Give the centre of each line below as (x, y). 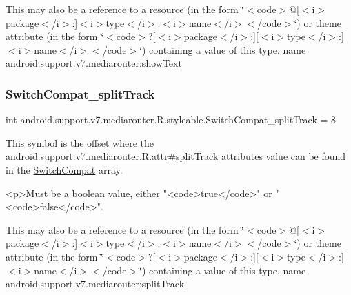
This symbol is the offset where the (80, 142)
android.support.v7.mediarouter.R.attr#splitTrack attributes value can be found (176, 156)
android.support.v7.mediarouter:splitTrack (95, 284)
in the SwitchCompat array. (64, 169)
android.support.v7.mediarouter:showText (94, 63)
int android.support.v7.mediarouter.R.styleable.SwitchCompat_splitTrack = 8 (171, 120)
